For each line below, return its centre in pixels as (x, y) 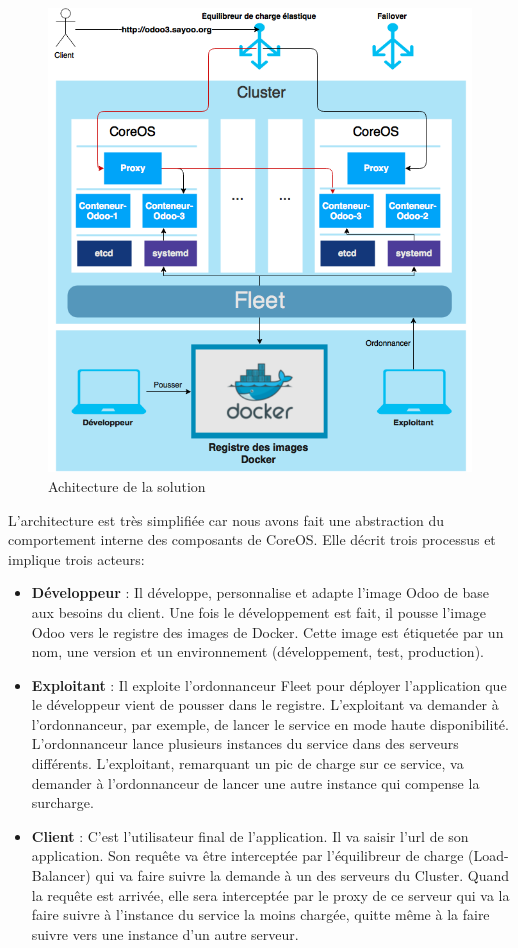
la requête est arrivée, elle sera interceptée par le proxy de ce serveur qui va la (270, 894)
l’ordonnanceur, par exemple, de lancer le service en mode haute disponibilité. (270, 723)
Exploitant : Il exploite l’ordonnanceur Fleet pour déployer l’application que (269, 684)
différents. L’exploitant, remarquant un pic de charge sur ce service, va (247, 763)
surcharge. (62, 802)
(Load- (488, 855)
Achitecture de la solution (127, 485)
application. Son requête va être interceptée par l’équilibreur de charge (247, 855)
